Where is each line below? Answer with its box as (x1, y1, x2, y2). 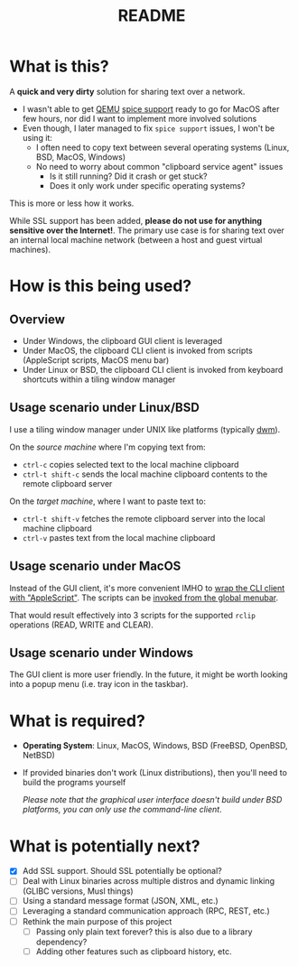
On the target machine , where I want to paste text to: (9, 496, 206, 506)
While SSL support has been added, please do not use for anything (9, 215, 263, 226)
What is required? (9, 711, 146, 731)
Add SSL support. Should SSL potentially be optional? (22, 866, 223, 877)
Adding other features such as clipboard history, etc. (35, 945, 232, 957)
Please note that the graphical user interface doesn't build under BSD (22, 794, 283, 805)
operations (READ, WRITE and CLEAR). (9, 619, 154, 630)
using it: (22, 132, 52, 143)
